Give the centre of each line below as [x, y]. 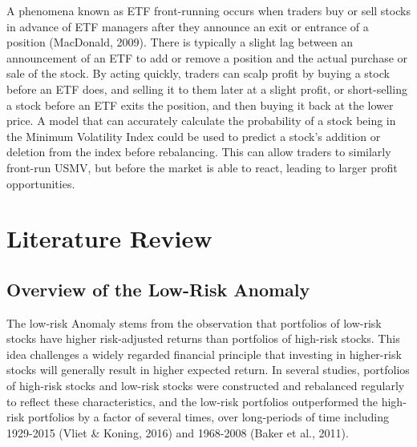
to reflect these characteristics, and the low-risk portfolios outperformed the [192, 401]
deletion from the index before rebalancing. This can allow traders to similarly [199, 152]
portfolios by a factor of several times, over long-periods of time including [208, 417]
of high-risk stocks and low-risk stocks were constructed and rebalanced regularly [206, 386]
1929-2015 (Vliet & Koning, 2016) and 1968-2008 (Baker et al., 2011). [178, 432]
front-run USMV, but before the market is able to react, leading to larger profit [202, 167]
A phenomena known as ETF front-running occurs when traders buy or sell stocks [208, 10]
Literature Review [109, 238]
